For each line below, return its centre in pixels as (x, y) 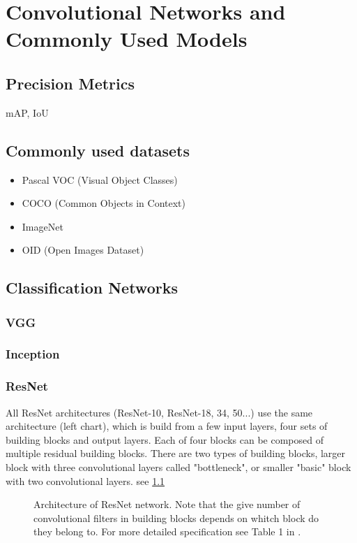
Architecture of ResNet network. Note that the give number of (167, 504)
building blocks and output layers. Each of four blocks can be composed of (165, 439)
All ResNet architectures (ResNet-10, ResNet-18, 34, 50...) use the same (159, 412)
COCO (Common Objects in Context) (104, 203)
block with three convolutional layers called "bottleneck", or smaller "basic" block (178, 467)
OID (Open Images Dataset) (83, 250)
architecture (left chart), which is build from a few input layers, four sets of (167, 426)
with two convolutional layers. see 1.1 (85, 480)
